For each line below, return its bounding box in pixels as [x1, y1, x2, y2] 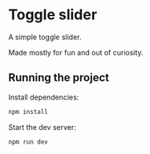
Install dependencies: [8, 92, 79, 102]
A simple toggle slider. [8, 32, 82, 42]
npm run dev [8, 138, 48, 146]
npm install [8, 107, 48, 115]
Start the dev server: [8, 122, 76, 132]
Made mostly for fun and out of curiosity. [8, 47, 144, 57]
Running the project [8, 71, 110, 85]
